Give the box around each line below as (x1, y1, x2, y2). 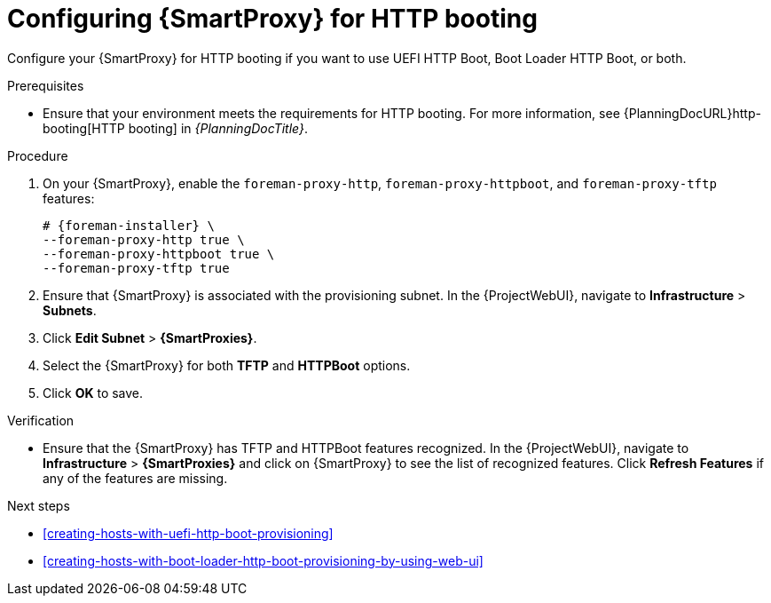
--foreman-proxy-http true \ (43, 232, 245, 247)
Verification (7, 412, 75, 428)
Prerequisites (7, 77, 84, 93)
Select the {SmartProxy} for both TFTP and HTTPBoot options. (43, 357, 411, 373)
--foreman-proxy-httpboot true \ (43, 246, 275, 261)
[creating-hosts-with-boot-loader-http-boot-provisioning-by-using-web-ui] (43, 552, 484, 568)
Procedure (7, 147, 68, 163)
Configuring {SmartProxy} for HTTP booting (7, 4, 538, 34)
